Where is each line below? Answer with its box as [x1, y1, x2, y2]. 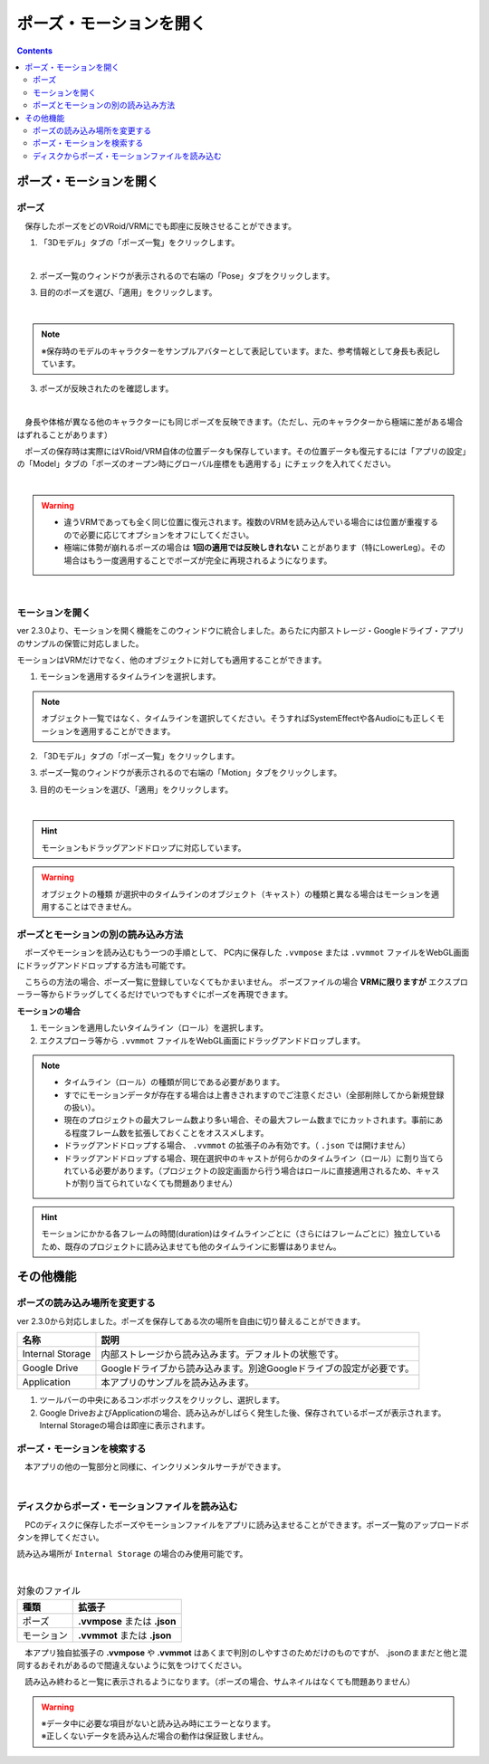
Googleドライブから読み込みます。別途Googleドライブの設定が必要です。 [101, 1362, 415, 1375]
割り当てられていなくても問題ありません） [79, 1178, 238, 1189]
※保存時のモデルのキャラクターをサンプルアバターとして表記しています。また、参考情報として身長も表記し [41, 345, 441, 357]
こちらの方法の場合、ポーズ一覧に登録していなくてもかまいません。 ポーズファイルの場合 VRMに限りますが [24, 976, 427, 987]
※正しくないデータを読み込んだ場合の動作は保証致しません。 [41, 1731, 269, 1741]
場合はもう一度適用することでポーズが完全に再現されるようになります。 [63, 555, 332, 566]
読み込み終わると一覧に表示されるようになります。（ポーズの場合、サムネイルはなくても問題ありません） [24, 1676, 416, 1687]
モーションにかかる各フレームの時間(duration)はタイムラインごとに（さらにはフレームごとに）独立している [41, 1228, 442, 1239]
